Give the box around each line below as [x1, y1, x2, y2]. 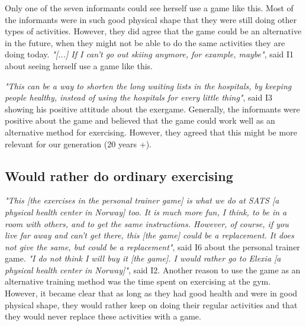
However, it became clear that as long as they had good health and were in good [5, 287, 298, 299]
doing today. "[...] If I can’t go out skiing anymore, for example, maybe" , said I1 [5, 48, 294, 60]
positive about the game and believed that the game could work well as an [5, 114, 275, 127]
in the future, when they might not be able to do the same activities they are [5, 36, 285, 49]
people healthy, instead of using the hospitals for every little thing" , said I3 [5, 91, 272, 104]
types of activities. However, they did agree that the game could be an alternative [5, 25, 302, 37]
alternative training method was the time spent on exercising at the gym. [5, 275, 271, 288]
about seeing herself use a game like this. [5, 59, 153, 72]
